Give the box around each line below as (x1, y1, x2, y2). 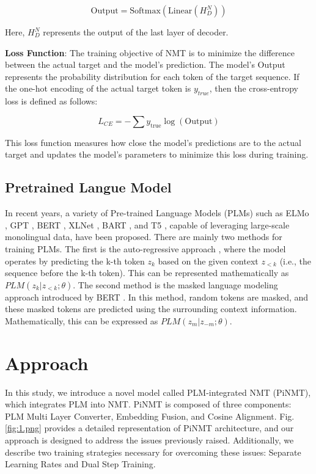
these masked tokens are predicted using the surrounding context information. (5, 302, 297, 315)
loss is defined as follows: (5, 95, 98, 108)
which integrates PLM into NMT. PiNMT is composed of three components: (5, 398, 292, 410)
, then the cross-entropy (209, 82, 298, 95)
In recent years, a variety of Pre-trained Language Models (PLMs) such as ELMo (5, 206, 309, 219)
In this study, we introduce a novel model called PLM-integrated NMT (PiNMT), (5, 385, 311, 398)
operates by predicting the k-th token (5, 254, 145, 267)
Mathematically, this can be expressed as (5, 314, 158, 327)
